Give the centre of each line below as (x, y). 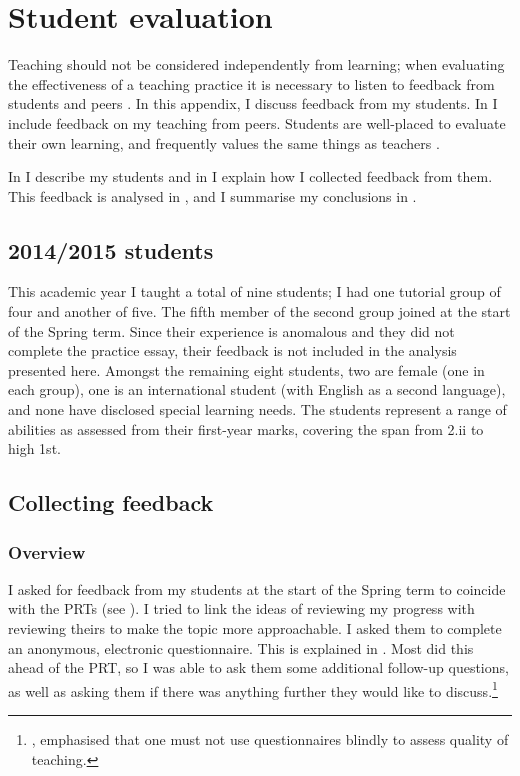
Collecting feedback (111, 502)
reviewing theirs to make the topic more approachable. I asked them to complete (255, 628)
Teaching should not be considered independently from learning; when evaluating (256, 64)
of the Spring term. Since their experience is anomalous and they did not (231, 330)
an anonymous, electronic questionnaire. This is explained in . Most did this (241, 647)
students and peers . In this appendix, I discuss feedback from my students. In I (253, 103)
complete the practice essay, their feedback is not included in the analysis (232, 350)
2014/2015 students (111, 249)
